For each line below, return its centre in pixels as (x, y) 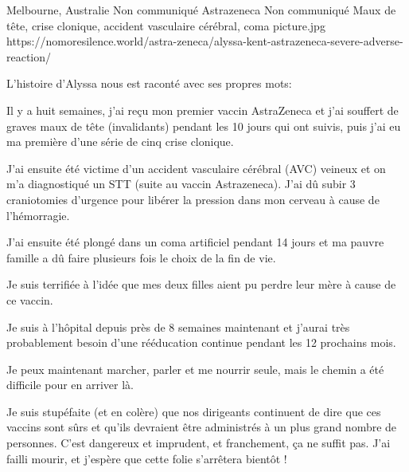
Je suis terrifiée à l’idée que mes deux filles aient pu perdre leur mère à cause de (201, 284)
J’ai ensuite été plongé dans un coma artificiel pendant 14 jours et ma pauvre (195, 242)
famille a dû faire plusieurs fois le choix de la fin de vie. (141, 257)
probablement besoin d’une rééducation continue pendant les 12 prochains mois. (201, 342)
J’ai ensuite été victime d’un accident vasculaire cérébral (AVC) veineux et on (196, 168)
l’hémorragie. (38, 215)
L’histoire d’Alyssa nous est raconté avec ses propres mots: (149, 83)
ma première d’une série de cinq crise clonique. (120, 142)
